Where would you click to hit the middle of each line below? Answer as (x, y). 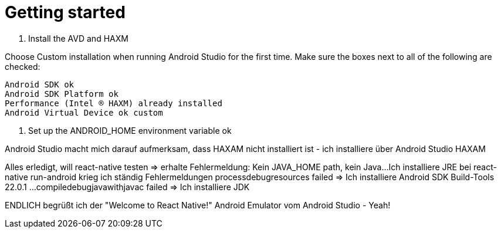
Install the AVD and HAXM (78, 38)
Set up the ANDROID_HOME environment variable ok (130, 130)
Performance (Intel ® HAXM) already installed (114, 103)
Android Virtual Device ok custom (84, 112)
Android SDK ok (40, 84)
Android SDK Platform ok (62, 94)
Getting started (65, 12)
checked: (23, 66)
